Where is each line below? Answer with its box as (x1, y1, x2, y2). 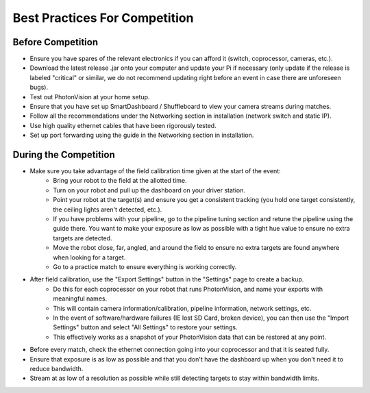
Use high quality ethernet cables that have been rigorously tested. (29, 121, 217, 129)
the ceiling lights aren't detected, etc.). (53, 205, 162, 214)
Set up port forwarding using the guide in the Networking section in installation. (29, 131, 254, 140)
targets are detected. (53, 233, 112, 242)
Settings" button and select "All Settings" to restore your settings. (53, 323, 238, 331)
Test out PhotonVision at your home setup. (29, 92, 150, 101)
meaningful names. (53, 294, 108, 303)
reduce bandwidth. (29, 364, 84, 372)
